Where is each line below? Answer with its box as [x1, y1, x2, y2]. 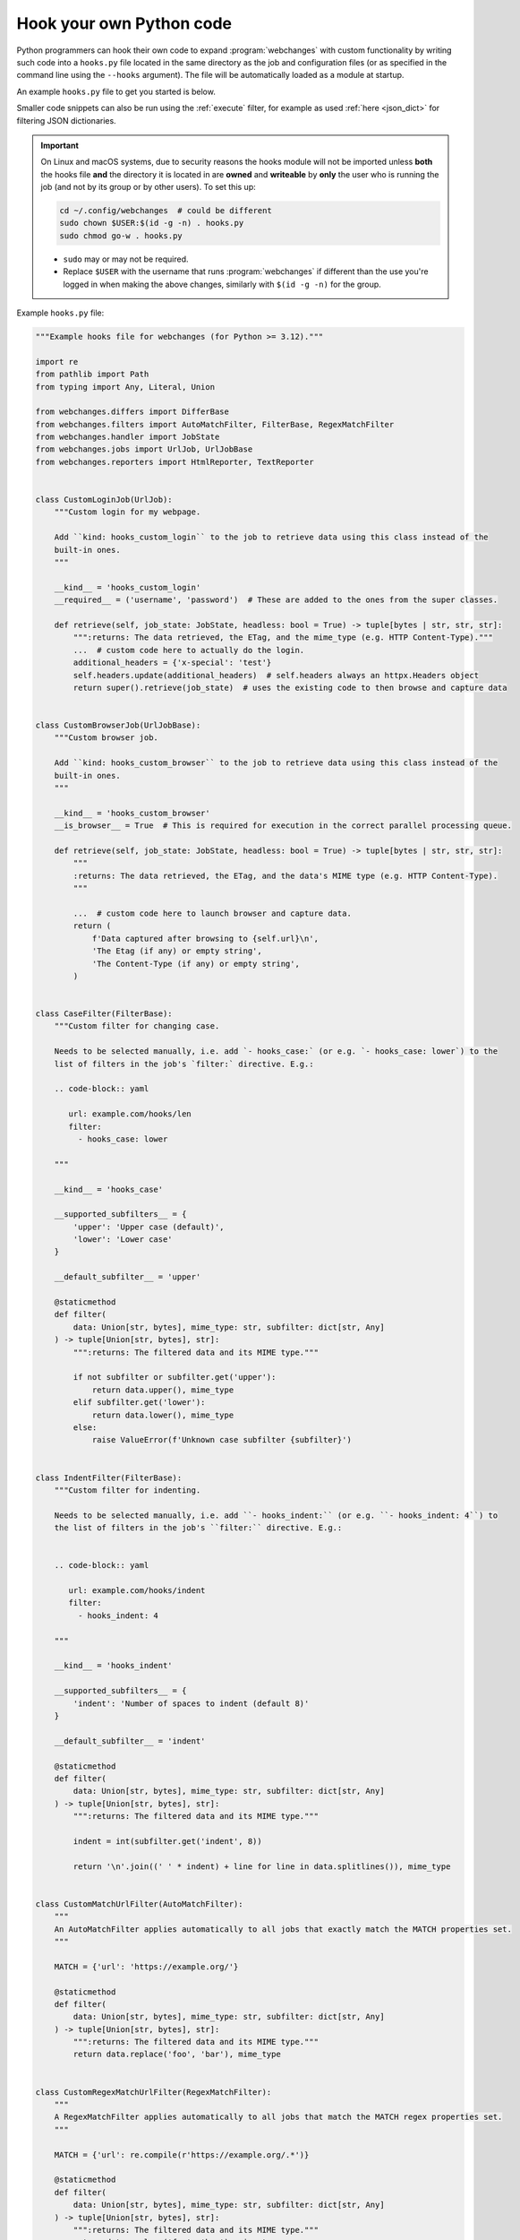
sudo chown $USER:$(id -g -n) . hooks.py [59, 218, 244, 228]
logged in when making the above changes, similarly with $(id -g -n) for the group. [63, 279, 382, 289]
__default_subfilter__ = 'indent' [54, 1736, 206, 1746]
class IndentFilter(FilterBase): [35, 1472, 183, 1483]
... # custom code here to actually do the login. [72, 645, 305, 655]
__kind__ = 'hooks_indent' [54, 1660, 174, 1671]
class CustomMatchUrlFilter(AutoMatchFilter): [35, 1899, 243, 1908]
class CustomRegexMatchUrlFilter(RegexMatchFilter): [35, 2087, 272, 2097]
